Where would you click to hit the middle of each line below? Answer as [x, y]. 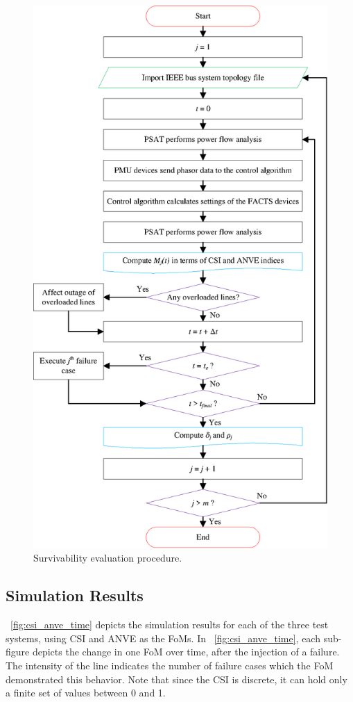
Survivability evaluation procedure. [108, 558]
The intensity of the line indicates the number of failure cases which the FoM [170, 666]
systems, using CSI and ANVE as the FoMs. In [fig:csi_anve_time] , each [163, 638]
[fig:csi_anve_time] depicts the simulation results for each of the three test [170, 625]
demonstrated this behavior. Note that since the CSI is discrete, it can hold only [176, 679]
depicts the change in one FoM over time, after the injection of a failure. [186, 652]
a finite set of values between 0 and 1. [86, 693]
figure [18, 652]
